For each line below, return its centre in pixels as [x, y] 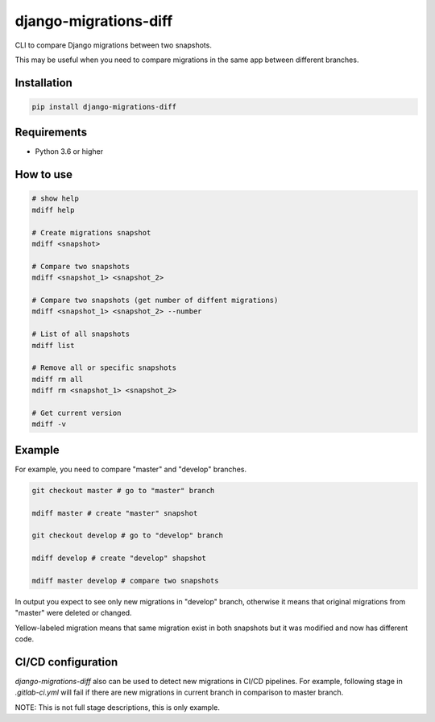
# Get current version [77, 413]
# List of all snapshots [81, 334]
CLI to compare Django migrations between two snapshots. [114, 45]
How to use [43, 174]
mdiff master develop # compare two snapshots [125, 581]
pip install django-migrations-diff [104, 106]
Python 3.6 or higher [69, 151]
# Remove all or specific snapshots [104, 368]
